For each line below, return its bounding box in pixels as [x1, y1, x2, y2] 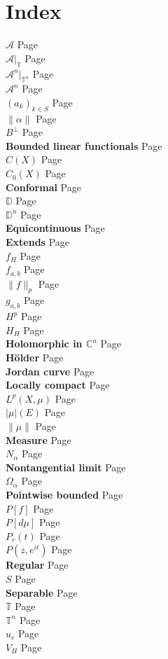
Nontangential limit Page [6, 459, 126, 474]
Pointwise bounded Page [6, 487, 123, 501]
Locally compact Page [6, 377, 110, 392]
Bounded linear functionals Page [6, 138, 162, 153]
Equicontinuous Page [6, 221, 105, 235]
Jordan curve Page [6, 363, 94, 378]
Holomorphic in [6, 336, 83, 351]
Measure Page [6, 432, 71, 447]
